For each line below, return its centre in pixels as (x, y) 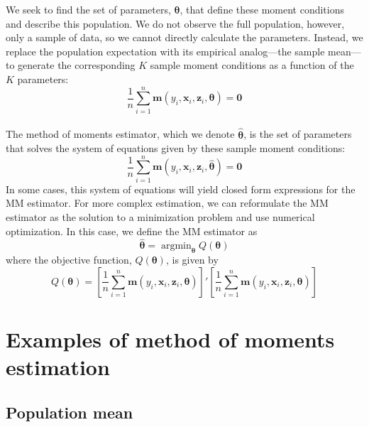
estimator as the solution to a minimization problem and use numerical (160, 217)
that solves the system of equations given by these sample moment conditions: (176, 148)
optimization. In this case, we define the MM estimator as (132, 231)
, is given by (192, 260)
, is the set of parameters (298, 134)
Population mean (70, 412)
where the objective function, (69, 260)
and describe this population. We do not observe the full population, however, (175, 23)
